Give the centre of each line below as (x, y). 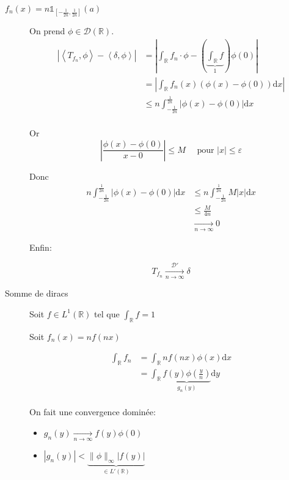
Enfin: (41, 247)
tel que (107, 313)
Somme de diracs (37, 293)
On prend (47, 31)
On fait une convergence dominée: (93, 412)
